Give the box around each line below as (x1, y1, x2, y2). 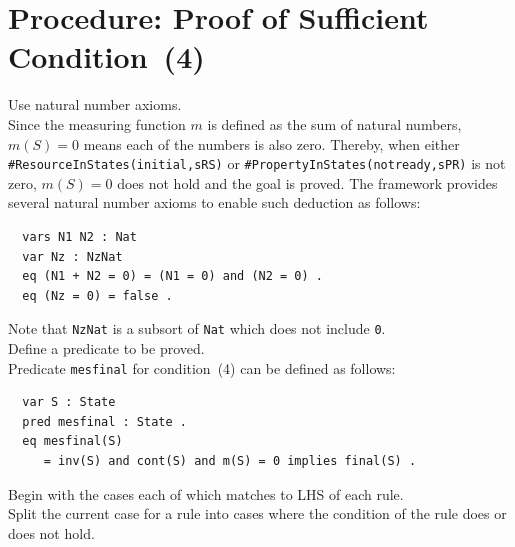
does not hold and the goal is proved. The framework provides (117, 172, 498, 193)
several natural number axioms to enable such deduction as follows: (8, 192, 421, 213)
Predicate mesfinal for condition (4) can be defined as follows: (8, 357, 396, 378)
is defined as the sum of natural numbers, (207, 113, 462, 134)
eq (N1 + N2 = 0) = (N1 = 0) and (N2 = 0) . (22, 269, 323, 284)
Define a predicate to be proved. (8, 337, 205, 358)
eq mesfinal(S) (22, 434, 123, 449)
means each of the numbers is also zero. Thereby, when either (83, 133, 460, 154)
